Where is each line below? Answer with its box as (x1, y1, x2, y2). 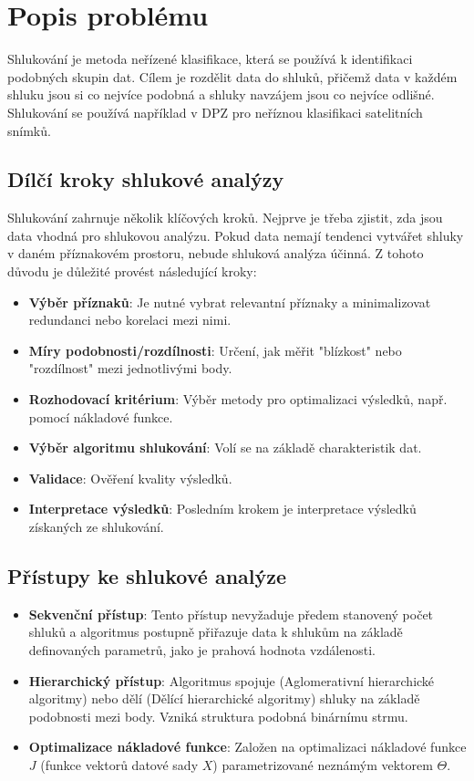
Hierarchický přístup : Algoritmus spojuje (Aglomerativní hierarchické (28, 671, 435, 690)
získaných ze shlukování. (28, 517, 164, 536)
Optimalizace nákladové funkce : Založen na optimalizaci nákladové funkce (28, 737, 467, 756)
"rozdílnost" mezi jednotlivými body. (28, 359, 232, 378)
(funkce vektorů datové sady (40, 755, 199, 774)
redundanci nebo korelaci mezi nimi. (28, 310, 232, 329)
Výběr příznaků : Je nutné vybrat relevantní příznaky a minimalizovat (28, 292, 431, 311)
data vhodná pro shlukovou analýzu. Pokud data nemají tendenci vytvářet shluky (7, 225, 464, 245)
